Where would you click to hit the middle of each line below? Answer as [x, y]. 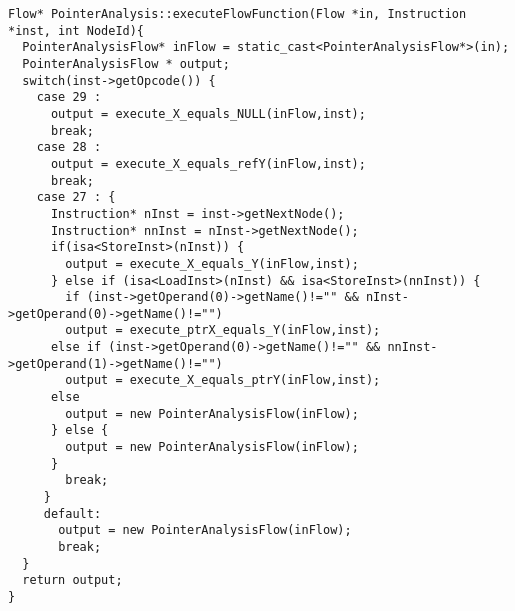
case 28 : [69, 147]
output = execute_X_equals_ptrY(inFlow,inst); [223, 380]
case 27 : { [76, 197]
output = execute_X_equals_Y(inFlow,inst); [212, 263]
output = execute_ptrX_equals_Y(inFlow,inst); [223, 330]
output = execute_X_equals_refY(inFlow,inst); [208, 163]
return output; [72, 580]
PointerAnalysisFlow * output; [126, 63]
